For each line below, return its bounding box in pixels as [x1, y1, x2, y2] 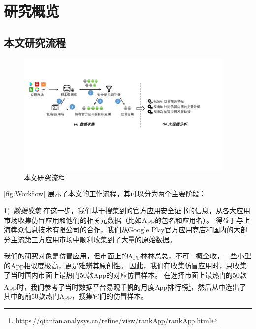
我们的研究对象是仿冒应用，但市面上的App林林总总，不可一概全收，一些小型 [4, 251, 252, 261]
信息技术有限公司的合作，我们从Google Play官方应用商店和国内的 [24, 224, 234, 235]
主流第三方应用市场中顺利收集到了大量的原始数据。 [10, 234, 176, 244]
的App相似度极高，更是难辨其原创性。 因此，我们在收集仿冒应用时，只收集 [4, 260, 247, 270]
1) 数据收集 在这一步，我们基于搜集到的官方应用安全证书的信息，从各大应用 [4, 205, 251, 215]
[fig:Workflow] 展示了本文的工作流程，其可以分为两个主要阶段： [4, 188, 206, 199]
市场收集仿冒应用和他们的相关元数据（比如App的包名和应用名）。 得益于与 [4, 215, 243, 225]
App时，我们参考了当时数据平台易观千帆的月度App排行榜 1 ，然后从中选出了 [4, 280, 246, 292]
